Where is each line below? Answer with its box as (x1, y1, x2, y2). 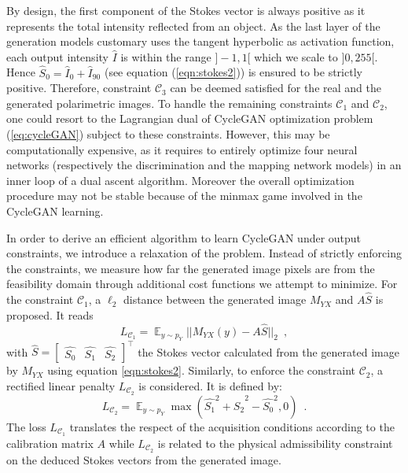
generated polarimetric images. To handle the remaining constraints (6, 94, 333, 111)
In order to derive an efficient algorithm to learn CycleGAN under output (6, 229, 362, 246)
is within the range (120, 48, 211, 65)
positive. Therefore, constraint (6, 79, 152, 96)
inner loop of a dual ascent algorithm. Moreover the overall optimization (6, 172, 355, 188)
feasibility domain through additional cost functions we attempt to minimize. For (6, 275, 398, 292)
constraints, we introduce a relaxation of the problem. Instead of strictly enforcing (6, 245, 402, 261)
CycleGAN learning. (6, 202, 104, 219)
